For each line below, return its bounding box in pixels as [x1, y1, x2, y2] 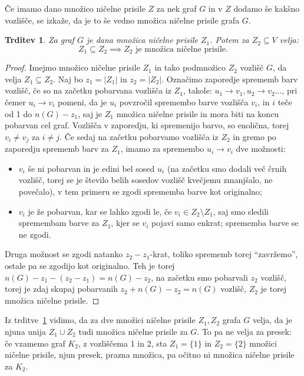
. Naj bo [53, 72, 83, 85]
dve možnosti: [236, 142, 286, 155]
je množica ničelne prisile [136, 45, 226, 54]
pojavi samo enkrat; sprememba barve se [151, 217, 299, 229]
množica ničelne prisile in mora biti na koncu [116, 107, 279, 119]
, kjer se [111, 217, 140, 229]
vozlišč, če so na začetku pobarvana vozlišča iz [5, 84, 171, 97]
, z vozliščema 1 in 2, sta [78, 337, 167, 349]
